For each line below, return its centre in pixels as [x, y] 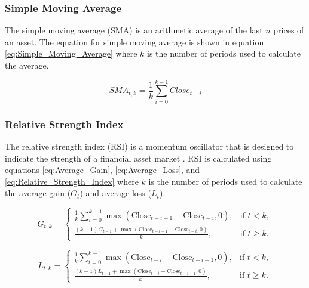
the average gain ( [38, 193]
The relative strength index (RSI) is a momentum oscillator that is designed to [149, 146]
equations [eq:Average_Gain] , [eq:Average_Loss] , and [103, 170]
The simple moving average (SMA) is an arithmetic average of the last [134, 30]
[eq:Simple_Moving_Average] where [71, 53]
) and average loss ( [115, 193]
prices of [289, 30]
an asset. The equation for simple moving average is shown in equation [134, 41]
